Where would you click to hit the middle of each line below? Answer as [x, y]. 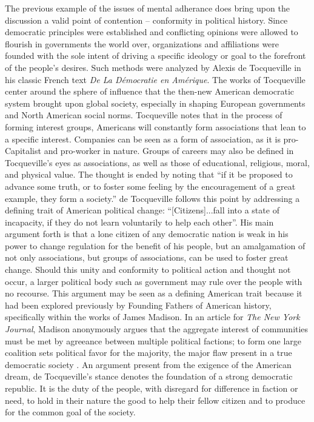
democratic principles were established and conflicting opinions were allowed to [152, 32]
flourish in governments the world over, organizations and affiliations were [142, 43]
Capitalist [23, 151]
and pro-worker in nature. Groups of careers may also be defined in [169, 151]
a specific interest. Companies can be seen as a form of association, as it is [143, 139]
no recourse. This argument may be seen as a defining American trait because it [154, 293]
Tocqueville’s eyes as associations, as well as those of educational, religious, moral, [157, 162]
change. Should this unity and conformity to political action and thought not [148, 270]
